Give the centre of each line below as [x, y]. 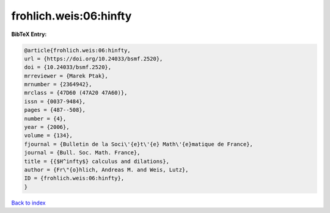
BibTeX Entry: [29, 34]
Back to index [28, 203]
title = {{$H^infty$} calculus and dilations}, [97, 161]
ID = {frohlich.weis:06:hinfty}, [74, 178]
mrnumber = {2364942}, [58, 85]
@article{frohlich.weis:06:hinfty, [77, 50]
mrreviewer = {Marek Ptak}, [66, 76]
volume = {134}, [49, 135]
